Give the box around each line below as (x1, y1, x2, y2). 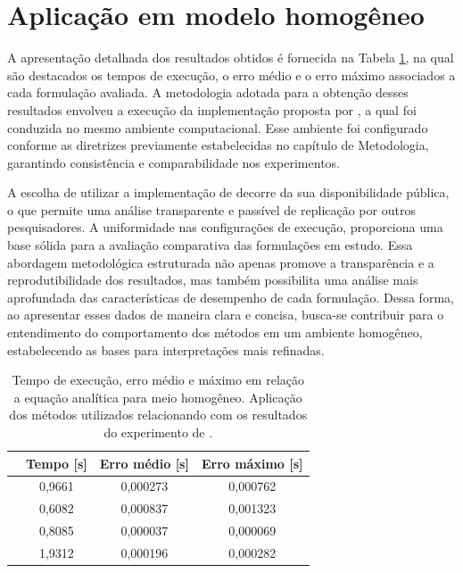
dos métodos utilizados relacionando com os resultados (9, 405, 308, 424)
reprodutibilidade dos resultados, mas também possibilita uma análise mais (7, 270, 418, 289)
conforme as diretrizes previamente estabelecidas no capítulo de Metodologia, (7, 136, 429, 154)
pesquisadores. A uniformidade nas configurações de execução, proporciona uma (7, 218, 443, 237)
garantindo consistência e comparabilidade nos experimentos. (7, 153, 340, 171)
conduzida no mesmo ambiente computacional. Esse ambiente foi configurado (7, 118, 428, 137)
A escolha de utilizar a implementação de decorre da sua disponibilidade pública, (7, 183, 450, 202)
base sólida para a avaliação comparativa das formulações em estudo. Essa (7, 236, 413, 254)
